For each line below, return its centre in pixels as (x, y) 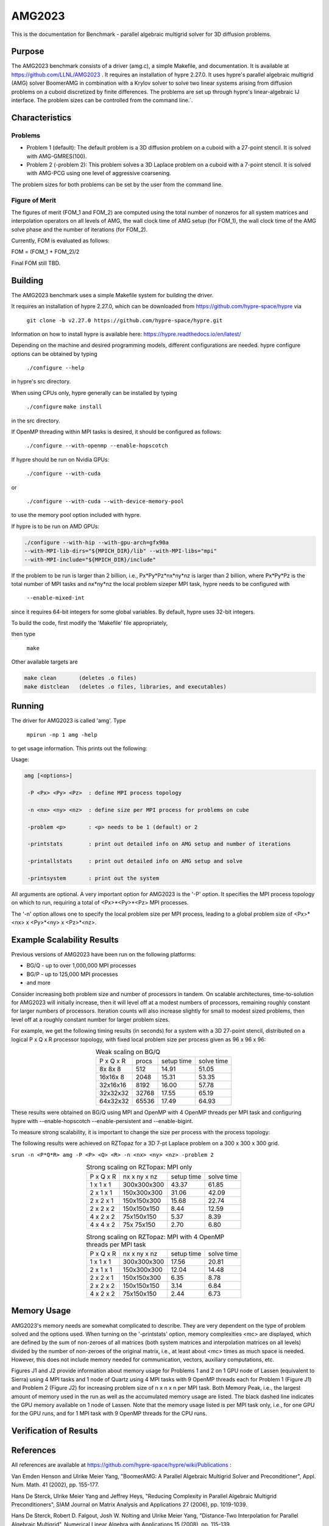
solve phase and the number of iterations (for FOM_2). (80, 230)
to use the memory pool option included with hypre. (76, 515)
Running (28, 706)
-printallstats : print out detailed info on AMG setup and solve (135, 861)
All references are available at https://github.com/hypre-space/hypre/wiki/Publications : (121, 1465)
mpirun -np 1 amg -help (62, 735)
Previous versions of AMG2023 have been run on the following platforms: (104, 955)
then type (23, 634)
